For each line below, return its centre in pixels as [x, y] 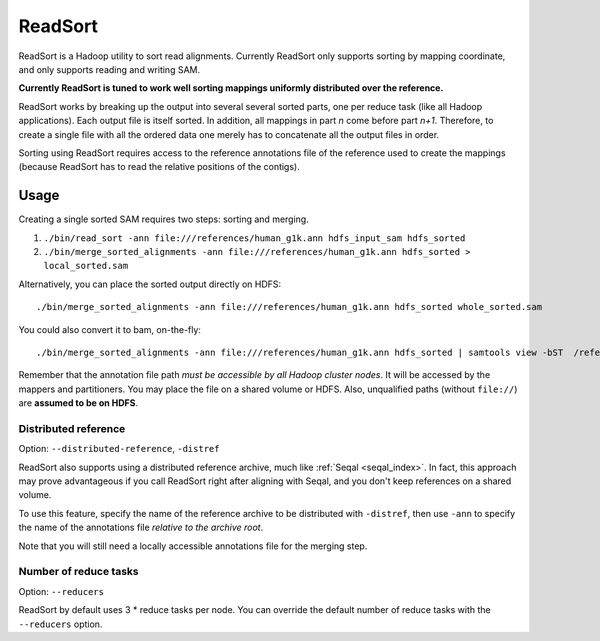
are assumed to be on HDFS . [78, 403]
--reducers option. [60, 624]
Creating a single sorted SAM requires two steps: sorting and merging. [163, 219]
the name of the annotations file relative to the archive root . [141, 527]
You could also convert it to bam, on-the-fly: [110, 329]
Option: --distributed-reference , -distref [119, 449]
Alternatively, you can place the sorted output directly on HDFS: [150, 284]
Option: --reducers [61, 591]
